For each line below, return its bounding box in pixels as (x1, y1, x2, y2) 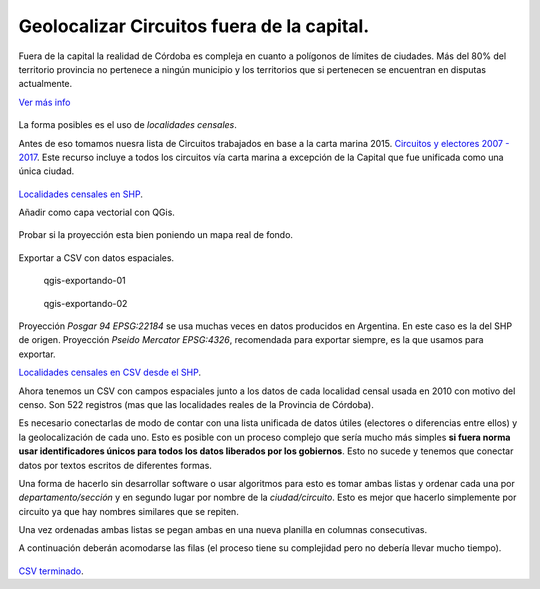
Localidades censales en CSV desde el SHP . (18, 366, 202, 379)
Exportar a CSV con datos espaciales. (18, 251, 175, 264)
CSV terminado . (18, 565, 84, 577)
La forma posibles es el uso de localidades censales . (18, 119, 237, 131)
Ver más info (18, 96, 71, 108)
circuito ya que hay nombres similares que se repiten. (18, 505, 239, 517)
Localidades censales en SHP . (18, 188, 144, 200)
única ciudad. (18, 165, 75, 177)
